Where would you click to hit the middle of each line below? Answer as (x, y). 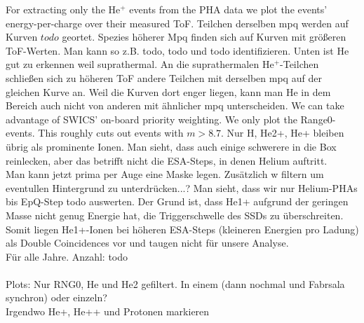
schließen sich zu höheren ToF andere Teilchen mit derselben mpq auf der (164, 77)
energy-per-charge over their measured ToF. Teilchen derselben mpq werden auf (177, 23)
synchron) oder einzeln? (56, 297)
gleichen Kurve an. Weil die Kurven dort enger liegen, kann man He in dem (168, 91)
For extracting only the (55, 9)
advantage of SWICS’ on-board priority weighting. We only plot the (151, 119)
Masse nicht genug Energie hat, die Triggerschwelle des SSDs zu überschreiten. (175, 215)
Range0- (318, 119)
